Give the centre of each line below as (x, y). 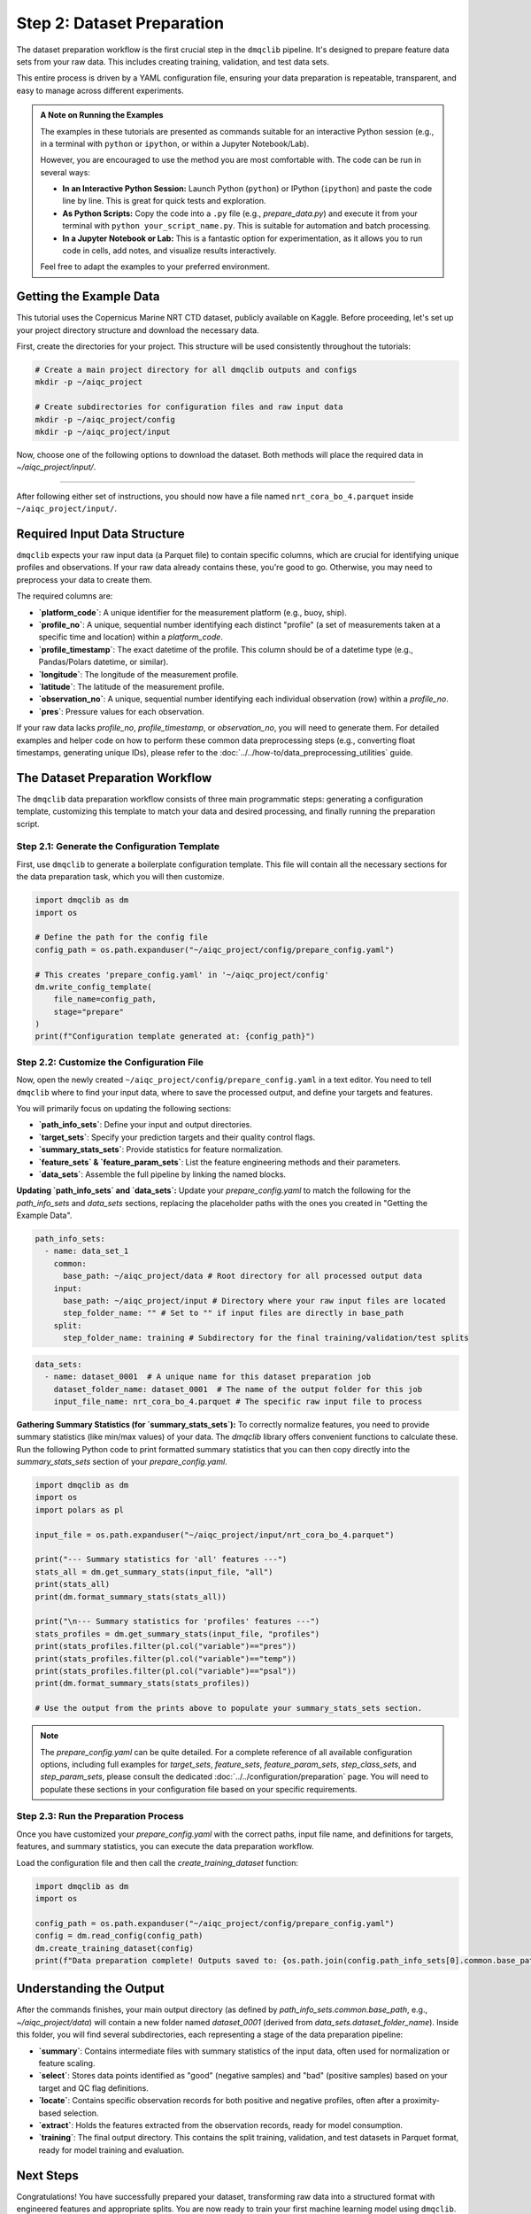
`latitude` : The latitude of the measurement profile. (131, 687)
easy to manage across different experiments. (100, 90)
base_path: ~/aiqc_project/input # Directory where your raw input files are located (254, 1301)
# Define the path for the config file (121, 937)
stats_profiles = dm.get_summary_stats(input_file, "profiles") (177, 1633)
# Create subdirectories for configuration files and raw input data (189, 407)
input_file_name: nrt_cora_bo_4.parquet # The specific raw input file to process (238, 1401)
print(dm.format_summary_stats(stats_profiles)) (142, 1684)
